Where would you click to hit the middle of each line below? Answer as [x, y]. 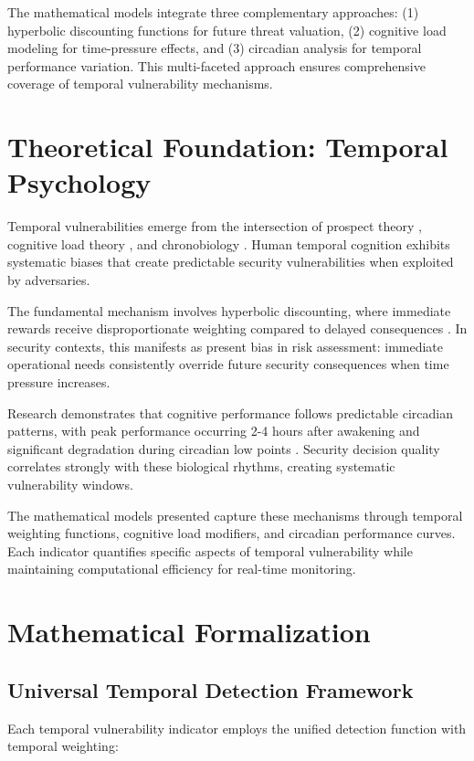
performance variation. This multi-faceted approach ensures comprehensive [216, 65]
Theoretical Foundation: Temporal [228, 147]
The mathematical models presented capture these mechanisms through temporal [235, 515]
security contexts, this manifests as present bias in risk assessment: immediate [226, 346]
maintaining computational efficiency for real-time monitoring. [182, 569]
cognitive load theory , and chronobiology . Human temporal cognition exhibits [229, 243]
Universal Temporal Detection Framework [211, 689]
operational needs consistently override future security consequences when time [228, 364]
